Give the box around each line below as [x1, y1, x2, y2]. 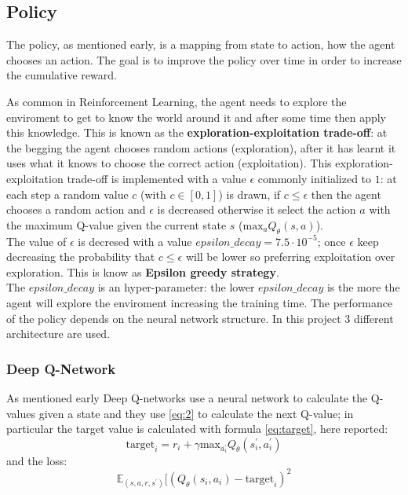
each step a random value [6, 185, 129, 202]
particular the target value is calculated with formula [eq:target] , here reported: [6, 420, 388, 437]
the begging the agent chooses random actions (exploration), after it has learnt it [6, 139, 396, 156]
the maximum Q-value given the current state [6, 216, 227, 233]
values [6, 405, 36, 421]
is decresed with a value [78, 233, 192, 249]
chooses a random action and [6, 201, 146, 218]
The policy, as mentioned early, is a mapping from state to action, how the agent [6, 36, 395, 53]
